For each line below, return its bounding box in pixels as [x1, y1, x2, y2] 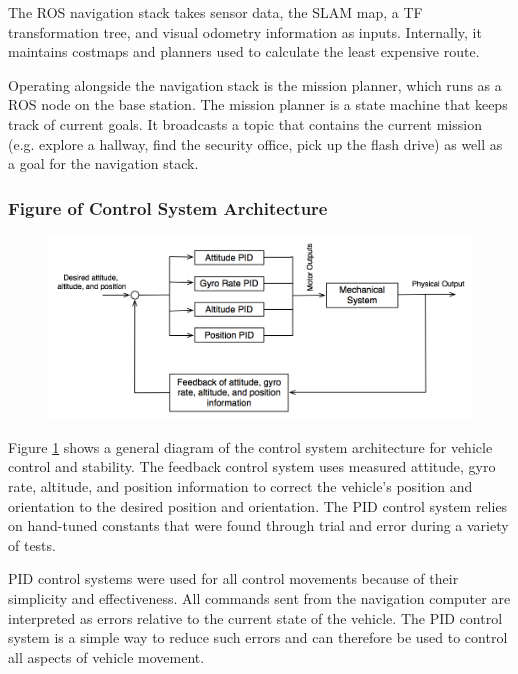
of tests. [8, 534, 56, 555]
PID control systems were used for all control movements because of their [8, 568, 459, 589]
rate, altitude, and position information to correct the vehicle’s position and [8, 476, 473, 497]
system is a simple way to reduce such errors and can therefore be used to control [8, 627, 508, 648]
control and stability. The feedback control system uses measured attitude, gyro [8, 456, 496, 477]
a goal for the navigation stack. [8, 153, 199, 174]
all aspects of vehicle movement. [8, 646, 205, 667]
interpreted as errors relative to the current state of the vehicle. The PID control [8, 607, 503, 628]
